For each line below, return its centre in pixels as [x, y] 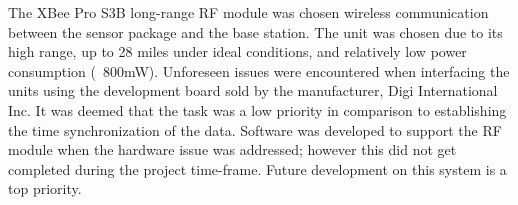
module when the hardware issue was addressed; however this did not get [232, 149]
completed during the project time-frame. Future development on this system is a [257, 168]
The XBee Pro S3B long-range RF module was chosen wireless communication [248, 12]
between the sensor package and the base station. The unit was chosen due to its [255, 31]
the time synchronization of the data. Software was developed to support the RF [255, 129]
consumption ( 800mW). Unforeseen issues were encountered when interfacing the [259, 70]
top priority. [45, 188]
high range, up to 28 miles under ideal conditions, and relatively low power [237, 51]
